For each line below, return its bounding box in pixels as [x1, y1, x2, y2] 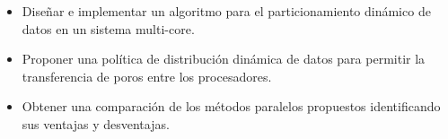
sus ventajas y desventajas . [22, 114, 170, 133]
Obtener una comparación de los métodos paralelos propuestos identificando [22, 97, 441, 116]
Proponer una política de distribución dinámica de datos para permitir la [22, 49, 426, 68]
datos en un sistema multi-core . [22, 19, 195, 38]
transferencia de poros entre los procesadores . [22, 66, 272, 85]
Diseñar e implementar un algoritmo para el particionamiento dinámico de [22, 2, 431, 20]
